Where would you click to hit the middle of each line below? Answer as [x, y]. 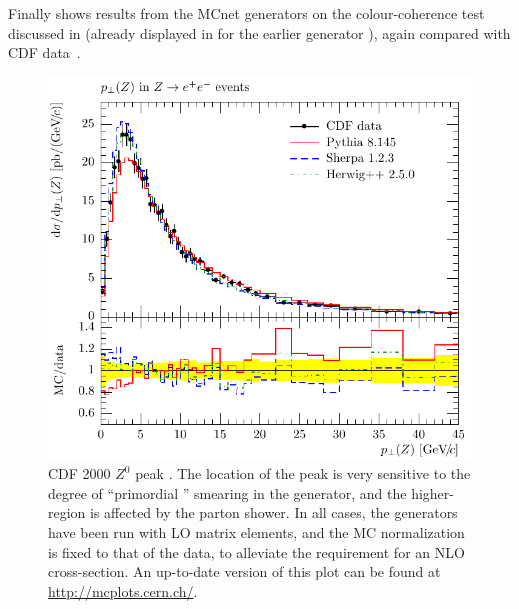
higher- [432, 492]
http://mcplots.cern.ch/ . [123, 590]
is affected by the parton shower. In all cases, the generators [274, 512]
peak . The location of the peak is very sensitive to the [303, 473]
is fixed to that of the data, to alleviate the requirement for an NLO [256, 551]
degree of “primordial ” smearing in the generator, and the [227, 492]
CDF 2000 [79, 473]
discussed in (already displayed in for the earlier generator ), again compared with [259, 32]
